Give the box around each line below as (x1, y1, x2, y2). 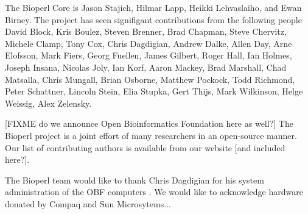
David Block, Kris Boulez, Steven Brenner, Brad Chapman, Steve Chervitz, (5, 25, 287, 38)
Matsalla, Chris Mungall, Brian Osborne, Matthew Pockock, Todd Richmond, (5, 73, 295, 85)
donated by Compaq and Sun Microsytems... (5, 197, 171, 210)
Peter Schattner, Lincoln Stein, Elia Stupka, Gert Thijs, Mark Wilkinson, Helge (5, 85, 303, 98)
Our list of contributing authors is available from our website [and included (5, 141, 285, 154)
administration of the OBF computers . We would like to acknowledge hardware (5, 185, 303, 198)
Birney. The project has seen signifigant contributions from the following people (5, 13, 302, 26)
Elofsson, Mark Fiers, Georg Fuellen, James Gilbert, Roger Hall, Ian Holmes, (5, 49, 292, 62)
